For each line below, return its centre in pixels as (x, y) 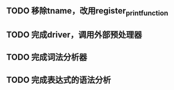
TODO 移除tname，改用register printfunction (87, 12)
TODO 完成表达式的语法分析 (59, 80)
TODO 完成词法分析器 (47, 57)
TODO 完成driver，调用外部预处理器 (74, 34)
